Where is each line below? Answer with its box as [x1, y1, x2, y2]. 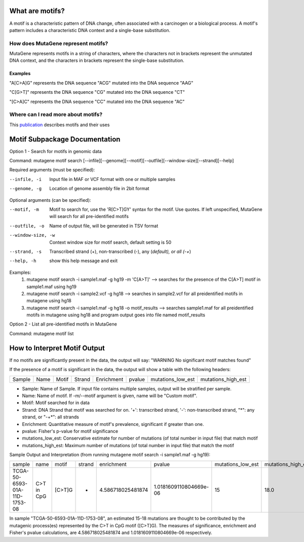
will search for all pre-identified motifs [49, 213, 129, 220]
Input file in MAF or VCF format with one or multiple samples [49, 176, 176, 182]
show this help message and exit [49, 258, 118, 264]
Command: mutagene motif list [9, 330, 74, 337]
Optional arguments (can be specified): [9, 197, 91, 203]
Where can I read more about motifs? [9, 111, 103, 118]
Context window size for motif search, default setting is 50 [49, 239, 172, 245]
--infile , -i [9, 176, 42, 182]
